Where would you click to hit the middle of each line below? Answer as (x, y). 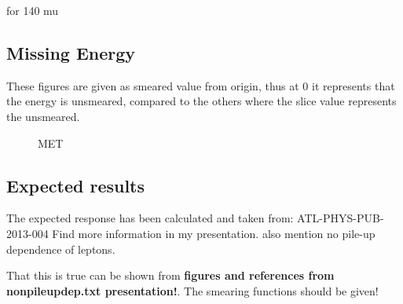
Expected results (76, 185)
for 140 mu (33, 10)
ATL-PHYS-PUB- (341, 218)
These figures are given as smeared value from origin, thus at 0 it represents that (201, 85)
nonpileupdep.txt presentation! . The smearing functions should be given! (192, 290)
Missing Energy (71, 52)
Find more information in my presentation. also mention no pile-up (214, 233)
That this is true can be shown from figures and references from (170, 275)
